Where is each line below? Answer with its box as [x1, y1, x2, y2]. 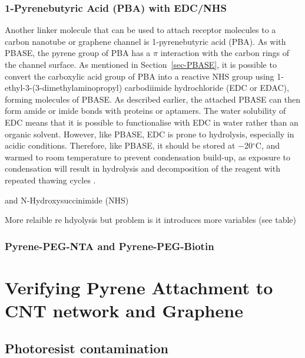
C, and [255, 139, 280, 152]
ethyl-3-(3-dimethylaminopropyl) [5, 81, 122, 94]
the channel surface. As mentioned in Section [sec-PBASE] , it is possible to [5, 58, 277, 70]
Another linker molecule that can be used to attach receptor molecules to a [5, 24, 276, 36]
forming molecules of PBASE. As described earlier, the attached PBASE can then [5, 93, 301, 105]
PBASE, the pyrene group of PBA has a [5, 47, 151, 59]
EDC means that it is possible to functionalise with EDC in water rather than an [5, 116, 299, 128]
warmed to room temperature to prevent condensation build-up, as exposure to [5, 150, 291, 163]
